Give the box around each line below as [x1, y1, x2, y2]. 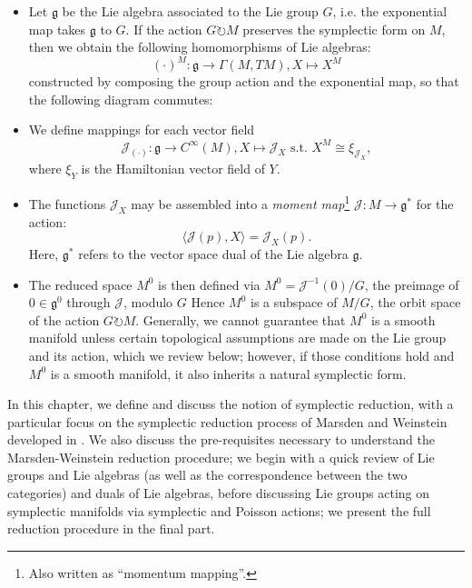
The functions [28, 194, 106, 213]
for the [416, 194, 454, 213]
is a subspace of [250, 293, 338, 312]
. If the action [125, 19, 202, 38]
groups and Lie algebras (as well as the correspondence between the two [7, 465, 408, 484]
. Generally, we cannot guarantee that [135, 310, 346, 329]
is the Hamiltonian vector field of [81, 159, 265, 178]
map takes [28, 19, 86, 38]
